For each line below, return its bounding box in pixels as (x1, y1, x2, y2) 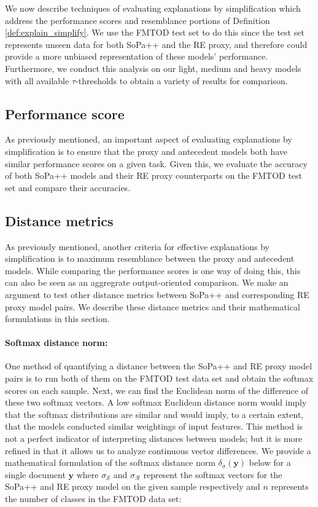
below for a (249, 456, 291, 469)
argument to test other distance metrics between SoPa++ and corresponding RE (5, 288, 309, 301)
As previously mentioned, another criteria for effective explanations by (5, 240, 270, 253)
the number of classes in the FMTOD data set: (5, 492, 182, 505)
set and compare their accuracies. (5, 181, 131, 194)
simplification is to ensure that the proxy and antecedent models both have (5, 144, 288, 157)
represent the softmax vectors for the (143, 468, 282, 481)
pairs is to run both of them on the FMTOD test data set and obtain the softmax (5, 372, 314, 385)
